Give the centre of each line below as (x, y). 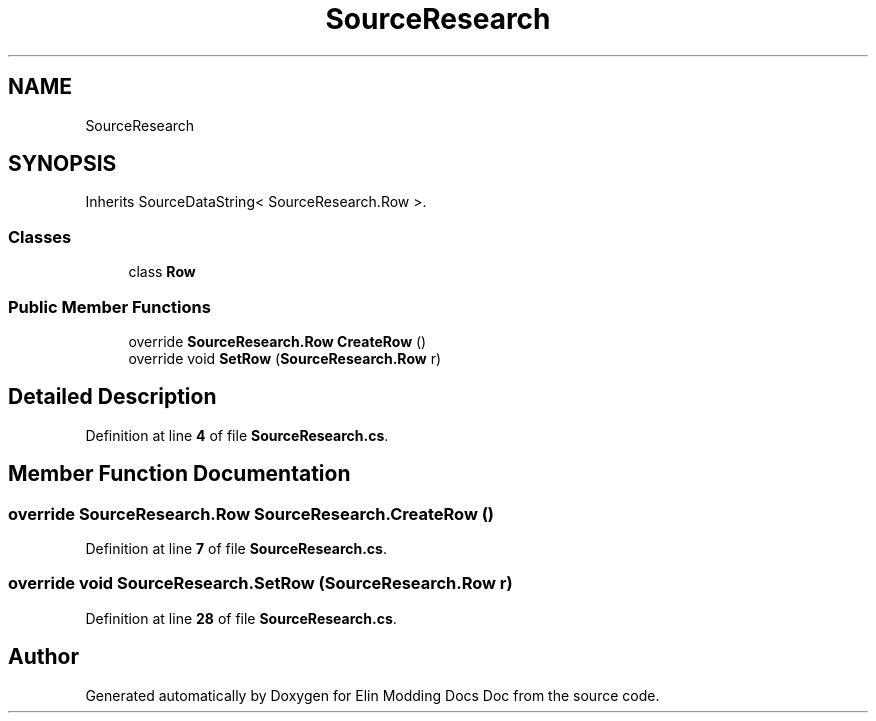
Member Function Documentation (179, 474)
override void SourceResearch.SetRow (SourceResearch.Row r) (260, 583)
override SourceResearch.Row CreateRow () (277, 341)
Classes (40, 236)
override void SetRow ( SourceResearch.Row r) (285, 358)
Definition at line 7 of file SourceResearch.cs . (236, 548)
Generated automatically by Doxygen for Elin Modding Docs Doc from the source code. (372, 695)
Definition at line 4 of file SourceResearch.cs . (237, 435)
